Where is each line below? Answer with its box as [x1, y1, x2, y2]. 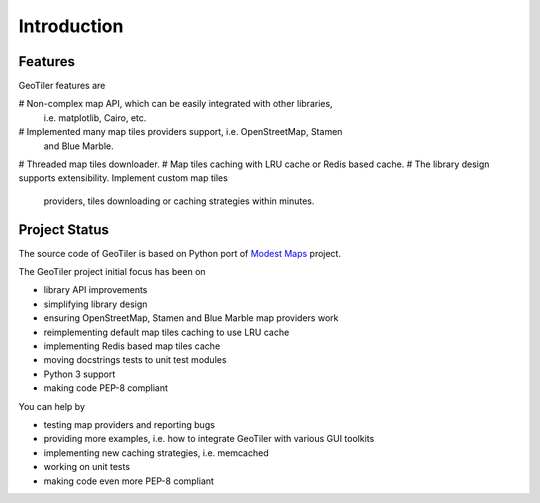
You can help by [18, 400, 85, 412]
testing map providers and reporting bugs [43, 419, 215, 430]
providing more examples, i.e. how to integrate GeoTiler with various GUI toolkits [43, 433, 375, 445]
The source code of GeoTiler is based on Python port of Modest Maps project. [18, 247, 342, 259]
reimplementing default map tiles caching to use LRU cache [43, 326, 290, 338]
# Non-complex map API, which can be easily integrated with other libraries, [18, 98, 334, 110]
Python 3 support [43, 368, 116, 380]
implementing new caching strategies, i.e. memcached [43, 446, 269, 459]
